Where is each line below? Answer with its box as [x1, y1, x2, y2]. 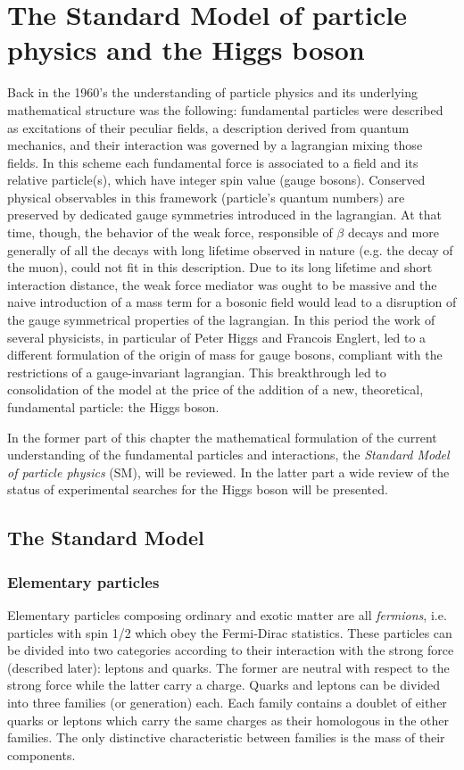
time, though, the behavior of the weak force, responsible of [7, 223, 333, 242]
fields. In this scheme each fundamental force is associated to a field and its [7, 153, 418, 171]
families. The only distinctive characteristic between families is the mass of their [7, 728, 445, 747]
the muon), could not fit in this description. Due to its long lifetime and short [7, 258, 433, 277]
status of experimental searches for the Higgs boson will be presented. [7, 480, 388, 499]
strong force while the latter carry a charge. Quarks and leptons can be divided [7, 675, 441, 694]
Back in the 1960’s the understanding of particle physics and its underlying [7, 83, 418, 102]
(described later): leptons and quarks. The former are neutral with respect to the [7, 658, 450, 676]
